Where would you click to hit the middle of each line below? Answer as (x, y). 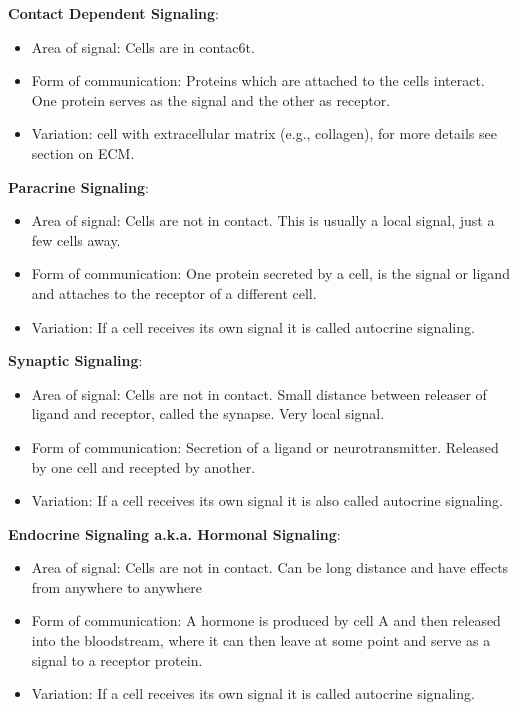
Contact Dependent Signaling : (113, 13)
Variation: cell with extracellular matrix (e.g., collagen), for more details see (264, 133)
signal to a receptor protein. (117, 659)
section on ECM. (83, 152)
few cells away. (76, 239)
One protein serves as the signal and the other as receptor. (211, 99)
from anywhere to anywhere (116, 586)
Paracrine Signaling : (78, 186)
